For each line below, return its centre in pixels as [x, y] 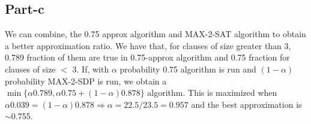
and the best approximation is [246, 104]
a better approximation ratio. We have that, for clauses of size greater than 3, [148, 45]
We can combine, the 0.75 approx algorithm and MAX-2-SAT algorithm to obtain [155, 34]
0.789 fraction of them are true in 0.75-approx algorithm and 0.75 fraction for [147, 57]
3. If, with [91, 69]
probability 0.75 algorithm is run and [188, 69]
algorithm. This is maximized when [212, 93]
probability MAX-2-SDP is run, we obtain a [86, 81]
